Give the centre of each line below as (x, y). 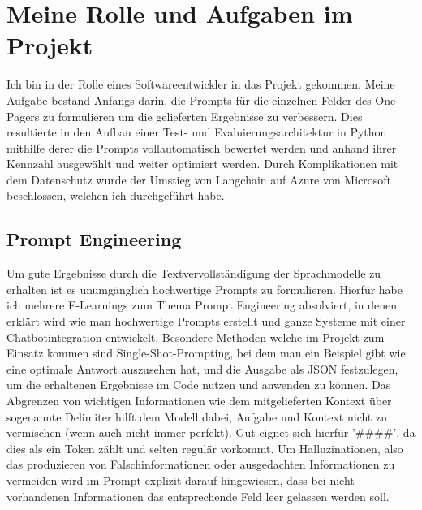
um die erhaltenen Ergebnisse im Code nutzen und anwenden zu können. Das (199, 385)
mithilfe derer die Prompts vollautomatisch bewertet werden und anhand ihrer (202, 147)
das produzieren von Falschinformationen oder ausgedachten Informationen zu (201, 464)
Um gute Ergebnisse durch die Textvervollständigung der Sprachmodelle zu (194, 273)
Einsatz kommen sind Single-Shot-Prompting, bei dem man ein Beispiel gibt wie (206, 353)
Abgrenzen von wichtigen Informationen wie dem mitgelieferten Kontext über (199, 401)
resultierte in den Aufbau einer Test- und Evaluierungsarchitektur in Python (197, 132)
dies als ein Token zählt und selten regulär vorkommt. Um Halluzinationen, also (205, 448)
